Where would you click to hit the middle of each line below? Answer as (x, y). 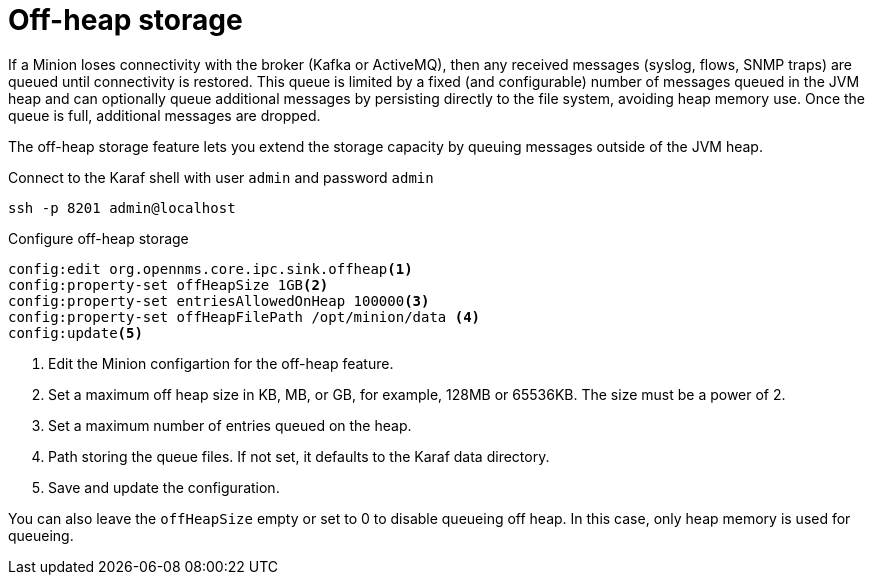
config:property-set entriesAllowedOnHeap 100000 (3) (219, 300)
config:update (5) (75, 332)
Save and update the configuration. (164, 487)
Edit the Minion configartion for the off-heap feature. (221, 363)
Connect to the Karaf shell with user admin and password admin (221, 177)
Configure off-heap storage (98, 238)
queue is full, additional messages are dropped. (164, 115)
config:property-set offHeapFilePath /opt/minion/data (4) (244, 316)
